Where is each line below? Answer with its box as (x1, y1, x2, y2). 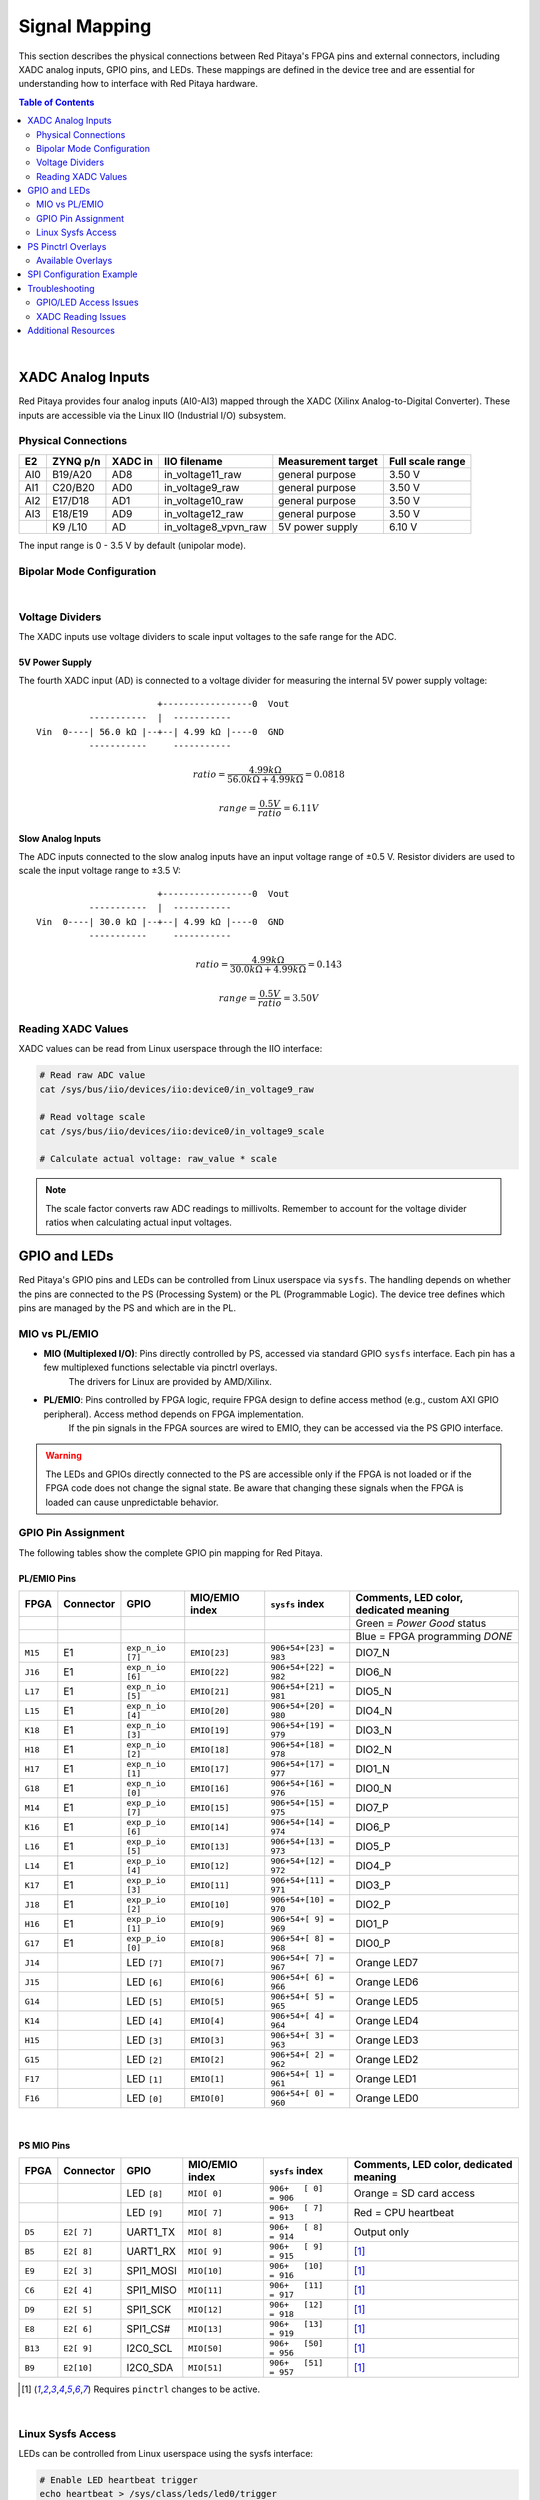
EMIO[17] (190, 1763, 230, 1774)
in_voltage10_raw (163, 493, 244, 507)
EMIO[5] (190, 1996, 225, 2007)
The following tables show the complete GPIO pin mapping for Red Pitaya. (18, 1546, 324, 1559)
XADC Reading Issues (36, 310, 127, 322)
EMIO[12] (190, 1860, 230, 1871)
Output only (353, 2225, 410, 2239)
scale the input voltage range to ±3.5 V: (18, 865, 181, 877)
